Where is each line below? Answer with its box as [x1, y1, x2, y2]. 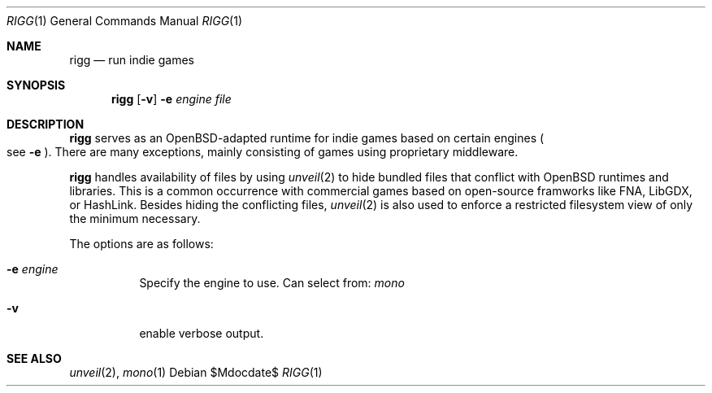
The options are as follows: [69, 237, 214, 251]
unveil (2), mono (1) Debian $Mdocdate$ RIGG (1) [69, 365, 323, 379]
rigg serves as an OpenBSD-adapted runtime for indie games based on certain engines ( [69, 131, 545, 145]
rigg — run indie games [69, 53, 194, 67]
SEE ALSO [7, 352, 62, 365]
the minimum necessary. [69, 212, 201, 225]
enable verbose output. [139, 326, 264, 340]
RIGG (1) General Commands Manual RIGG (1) [7, 14, 243, 28]
